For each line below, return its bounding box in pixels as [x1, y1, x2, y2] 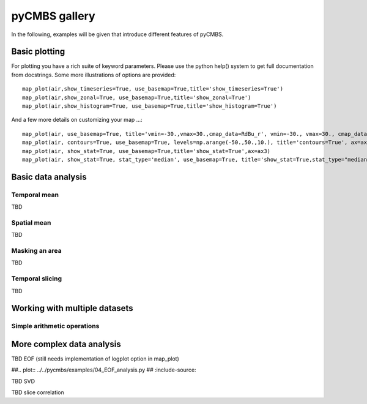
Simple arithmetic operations [11, 322, 100, 331]
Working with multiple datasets [11, 303, 134, 313]
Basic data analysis [11, 171, 87, 182]
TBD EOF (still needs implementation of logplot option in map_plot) [11, 355, 180, 362]
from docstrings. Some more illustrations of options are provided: [11, 71, 176, 78]
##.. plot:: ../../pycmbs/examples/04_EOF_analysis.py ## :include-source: [11, 366, 196, 373]
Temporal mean [11, 190, 59, 199]
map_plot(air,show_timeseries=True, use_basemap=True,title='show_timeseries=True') [22, 86, 284, 92]
